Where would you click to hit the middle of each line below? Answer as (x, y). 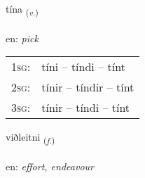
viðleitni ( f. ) (30, 138)
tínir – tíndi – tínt (86, 108)
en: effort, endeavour (50, 166)
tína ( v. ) (22, 9)
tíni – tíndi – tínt (83, 67)
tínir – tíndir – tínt (88, 87)
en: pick (22, 38)
